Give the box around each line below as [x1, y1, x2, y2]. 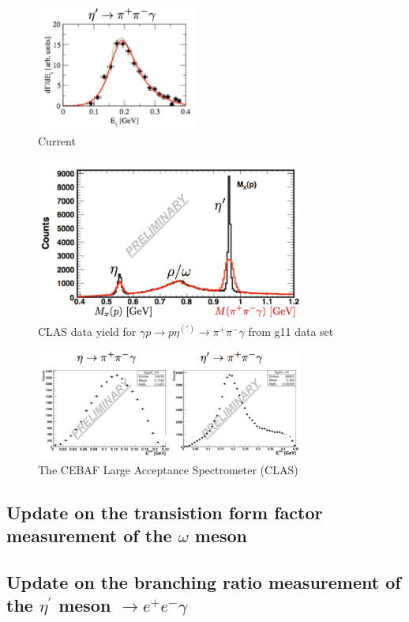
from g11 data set [248, 322, 334, 339]
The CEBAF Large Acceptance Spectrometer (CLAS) [38, 461, 298, 477]
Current [38, 132, 76, 149]
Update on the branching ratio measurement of [6, 569, 401, 594]
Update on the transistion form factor [6, 499, 323, 524]
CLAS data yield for [38, 322, 137, 339]
